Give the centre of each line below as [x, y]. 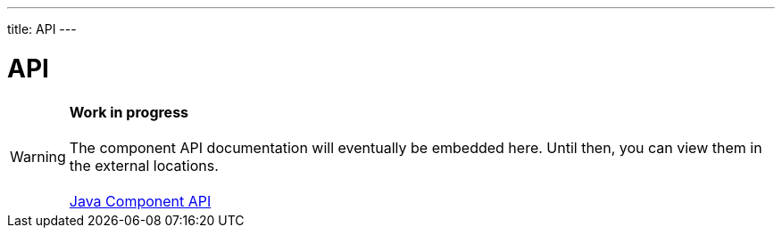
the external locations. [144, 165]
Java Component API [140, 201]
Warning [38, 156]
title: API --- [42, 29]
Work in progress [129, 112]
